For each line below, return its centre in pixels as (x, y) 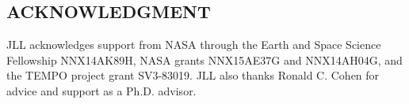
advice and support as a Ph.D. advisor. (101, 90)
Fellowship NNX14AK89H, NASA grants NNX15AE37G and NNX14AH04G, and (204, 59)
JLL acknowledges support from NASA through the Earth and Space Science (194, 45)
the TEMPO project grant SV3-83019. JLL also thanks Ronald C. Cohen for (193, 75)
